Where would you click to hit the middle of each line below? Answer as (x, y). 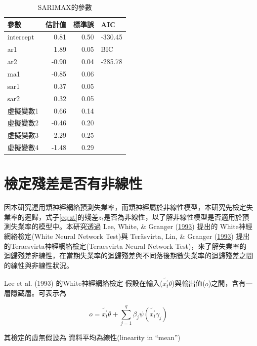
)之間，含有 (227, 283)
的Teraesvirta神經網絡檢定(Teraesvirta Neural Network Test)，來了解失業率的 (125, 246)
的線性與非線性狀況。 (39, 265)
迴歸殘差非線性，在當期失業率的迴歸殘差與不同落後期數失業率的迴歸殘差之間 (128, 255)
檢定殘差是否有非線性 (73, 183)
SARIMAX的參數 (65, 7)
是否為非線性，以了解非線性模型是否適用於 (173, 216)
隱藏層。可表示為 (38, 293)
